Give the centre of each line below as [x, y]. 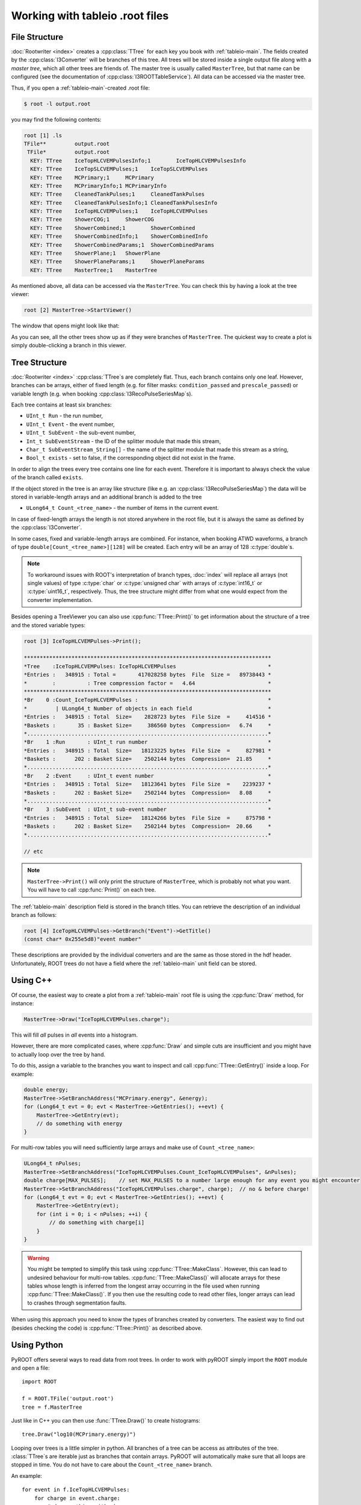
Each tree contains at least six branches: [61, 405]
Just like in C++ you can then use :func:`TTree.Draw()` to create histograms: [106, 1420]
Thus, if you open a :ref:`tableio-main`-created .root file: [81, 88]
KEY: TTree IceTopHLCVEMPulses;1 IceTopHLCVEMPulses [119, 211]
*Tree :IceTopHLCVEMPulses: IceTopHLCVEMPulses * [148, 666]
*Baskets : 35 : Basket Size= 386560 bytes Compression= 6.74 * [148, 725]
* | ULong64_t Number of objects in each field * [148, 708]
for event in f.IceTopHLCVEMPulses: [76, 1490]
